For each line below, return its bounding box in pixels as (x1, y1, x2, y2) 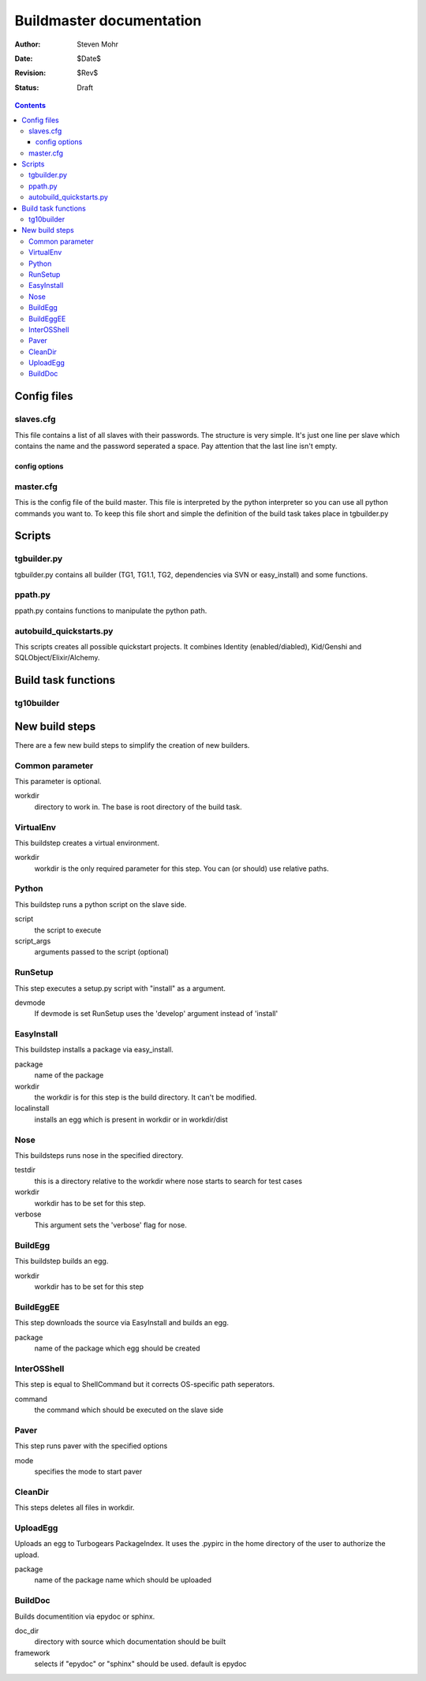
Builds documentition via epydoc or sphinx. (14, 1612, 155, 1621)
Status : (14, 83, 39, 92)
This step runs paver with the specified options (14, 1441, 168, 1451)
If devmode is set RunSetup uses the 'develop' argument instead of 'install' (34, 1009, 278, 1018)
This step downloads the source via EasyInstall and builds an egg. (14, 1318, 229, 1328)
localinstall (14, 1104, 50, 1113)
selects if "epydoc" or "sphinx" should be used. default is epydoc (34, 1659, 248, 1668)
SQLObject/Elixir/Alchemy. (14, 653, 100, 663)
